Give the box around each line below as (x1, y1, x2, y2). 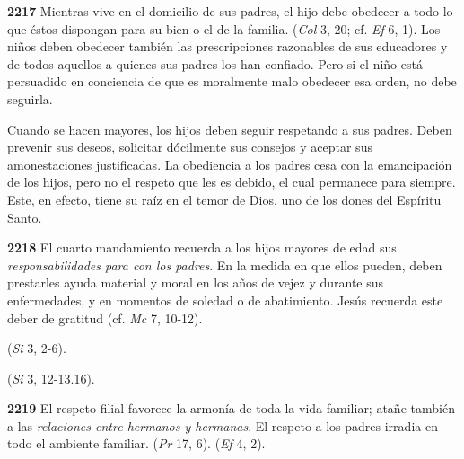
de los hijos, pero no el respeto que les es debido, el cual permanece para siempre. (7, 172, 456, 191)
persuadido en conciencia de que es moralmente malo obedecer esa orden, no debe (7, 72, 457, 91)
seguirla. (7, 89, 53, 108)
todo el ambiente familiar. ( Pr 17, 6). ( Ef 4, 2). (7, 434, 266, 453)
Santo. (7, 207, 42, 226)
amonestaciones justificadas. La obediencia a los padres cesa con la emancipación (7, 154, 452, 173)
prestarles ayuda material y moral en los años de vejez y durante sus (7, 273, 384, 292)
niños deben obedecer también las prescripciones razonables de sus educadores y (7, 37, 448, 56)
